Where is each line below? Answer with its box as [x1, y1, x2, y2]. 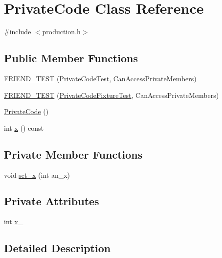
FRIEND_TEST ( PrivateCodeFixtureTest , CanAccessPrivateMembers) [4, 90, 219, 100]
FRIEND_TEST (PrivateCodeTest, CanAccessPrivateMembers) [4, 73, 197, 83]
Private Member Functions [4, 146, 143, 162]
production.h [42, 26, 81, 37]
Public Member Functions [4, 50, 138, 66]
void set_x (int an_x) [4, 169, 70, 180]
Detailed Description [4, 240, 111, 256]
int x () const [4, 122, 44, 133]
